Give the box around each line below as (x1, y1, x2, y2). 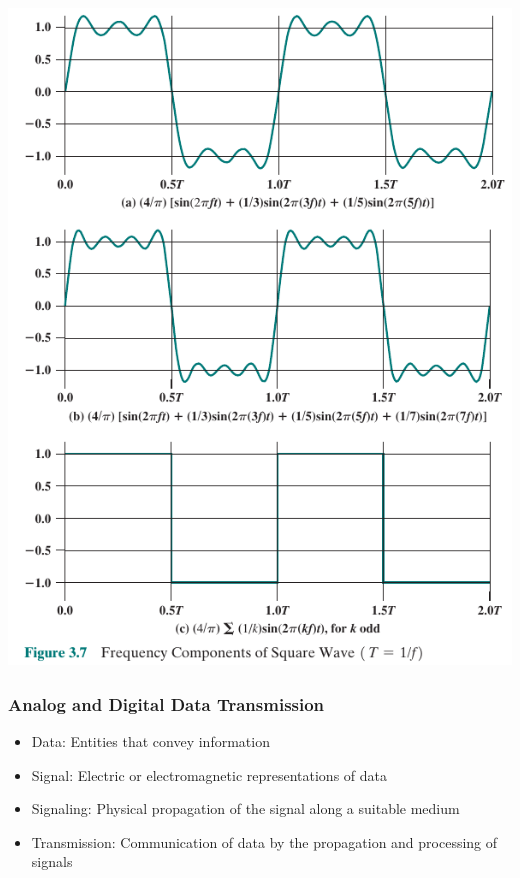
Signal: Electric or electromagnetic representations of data (31, 764, 388, 785)
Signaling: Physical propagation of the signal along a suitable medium (31, 798, 460, 819)
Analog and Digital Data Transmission (8, 691, 325, 716)
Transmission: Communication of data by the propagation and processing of (31, 831, 498, 852)
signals (31, 851, 73, 872)
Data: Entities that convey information (31, 730, 270, 751)
